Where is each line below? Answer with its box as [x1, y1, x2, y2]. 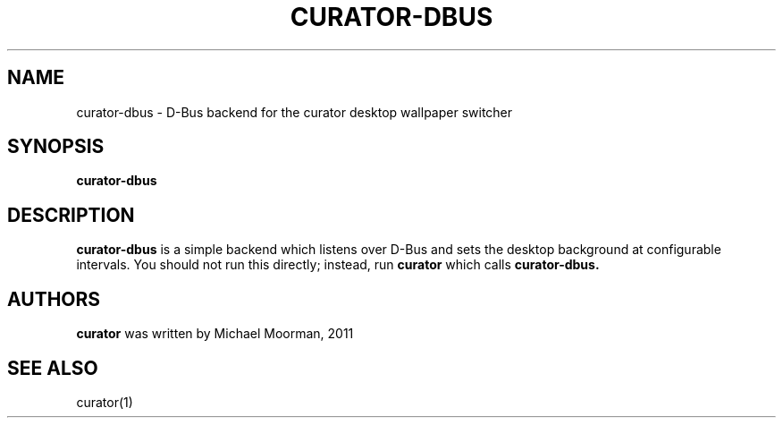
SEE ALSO [7, 356, 98, 379]
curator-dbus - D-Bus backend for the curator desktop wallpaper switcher [76, 104, 513, 120]
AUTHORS [7, 287, 101, 310]
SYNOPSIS [7, 135, 105, 158]
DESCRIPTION [7, 203, 135, 226]
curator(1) [76, 394, 133, 410]
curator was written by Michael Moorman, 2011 [76, 326, 354, 342]
